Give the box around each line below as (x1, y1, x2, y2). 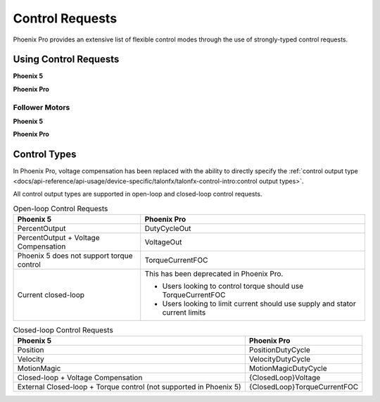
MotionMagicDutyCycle (248, 363, 327, 373)
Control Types (13, 149, 77, 161)
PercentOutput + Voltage (17, 232, 100, 242)
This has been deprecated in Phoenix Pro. (144, 268, 284, 278)
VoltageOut (144, 237, 182, 246)
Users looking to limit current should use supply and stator (162, 299, 356, 308)
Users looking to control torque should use (162, 281, 304, 291)
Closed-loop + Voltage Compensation (17, 373, 143, 383)
